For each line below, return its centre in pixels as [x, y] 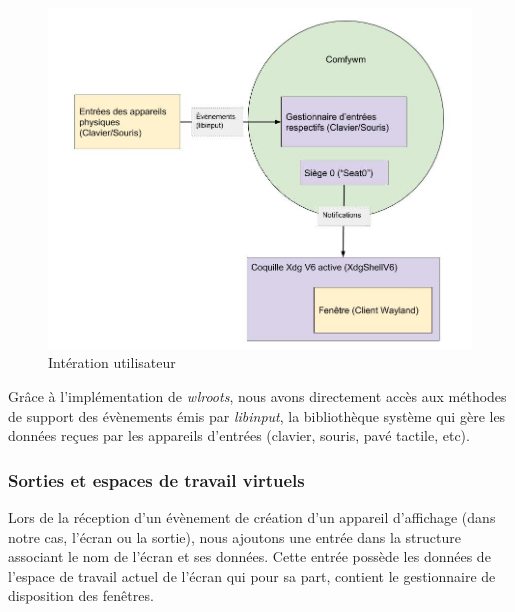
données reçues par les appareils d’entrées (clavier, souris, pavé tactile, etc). [239, 435]
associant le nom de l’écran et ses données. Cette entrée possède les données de [249, 556]
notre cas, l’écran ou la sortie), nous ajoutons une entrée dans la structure [234, 536]
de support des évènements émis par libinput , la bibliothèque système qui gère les [257, 415]
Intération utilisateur [112, 362]
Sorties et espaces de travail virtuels [156, 479]
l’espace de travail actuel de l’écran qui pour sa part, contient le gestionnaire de [252, 575]
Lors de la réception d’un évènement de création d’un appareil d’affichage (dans [252, 517]
